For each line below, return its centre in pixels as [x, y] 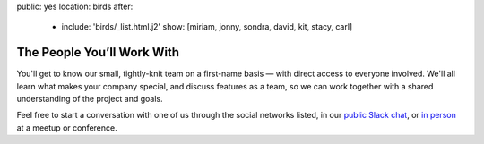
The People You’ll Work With [98, 52]
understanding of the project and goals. [90, 99]
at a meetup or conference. [67, 127]
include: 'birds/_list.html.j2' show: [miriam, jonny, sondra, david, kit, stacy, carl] [207, 27]
